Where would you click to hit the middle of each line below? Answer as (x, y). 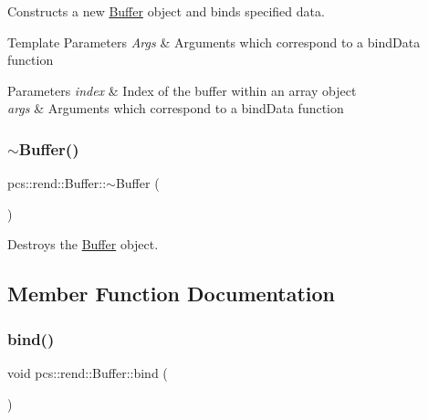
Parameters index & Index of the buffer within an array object (182, 90)
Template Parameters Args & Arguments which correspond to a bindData (214, 42)
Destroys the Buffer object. (83, 244)
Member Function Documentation (172, 294)
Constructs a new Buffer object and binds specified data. (166, 11)
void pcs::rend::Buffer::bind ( (88, 372)
